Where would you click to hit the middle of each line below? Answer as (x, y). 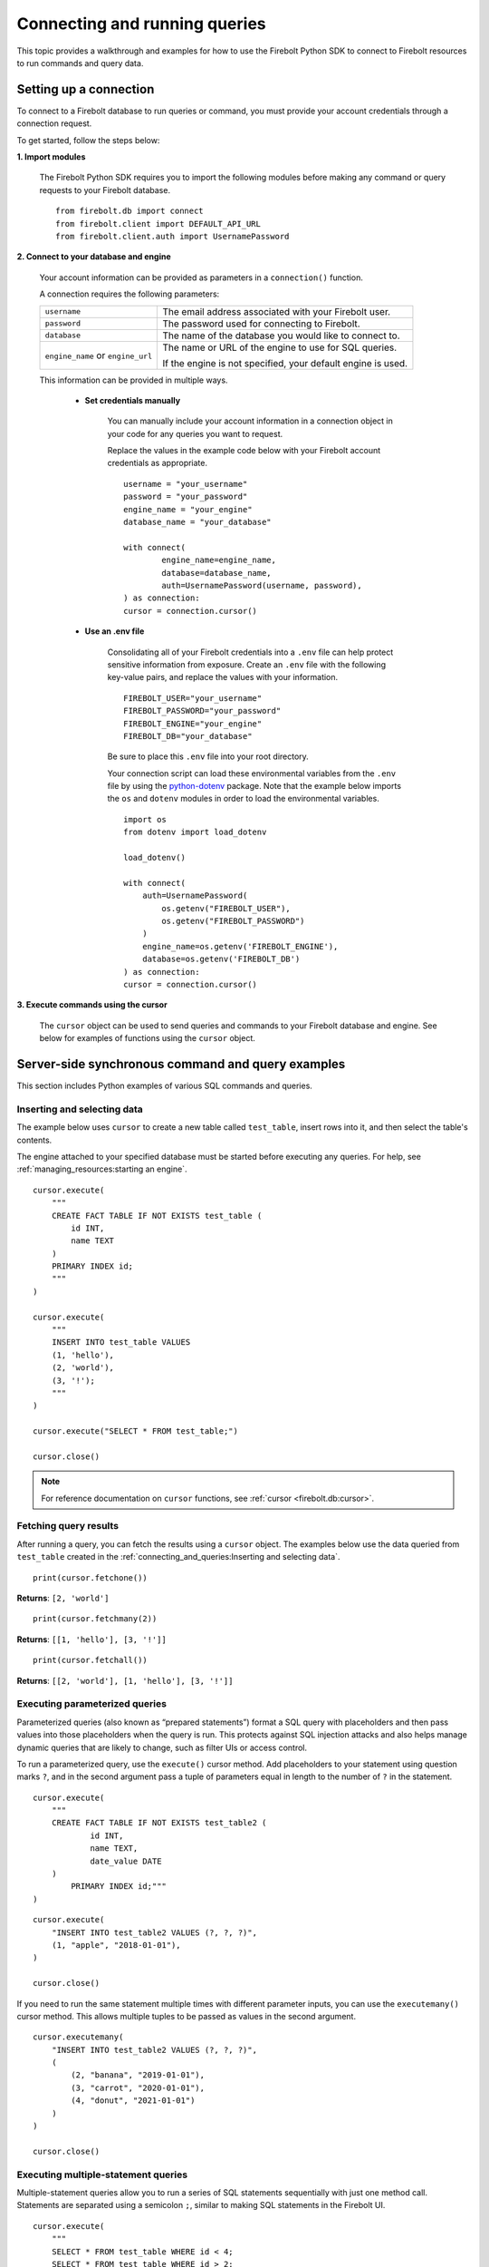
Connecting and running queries (141, 24)
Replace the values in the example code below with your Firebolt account (244, 451)
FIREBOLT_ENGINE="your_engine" (193, 724)
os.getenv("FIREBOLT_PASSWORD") (233, 921)
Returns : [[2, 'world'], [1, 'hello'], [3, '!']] (125, 1680)
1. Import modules (51, 157)
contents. (34, 1140)
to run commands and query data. (80, 63)
